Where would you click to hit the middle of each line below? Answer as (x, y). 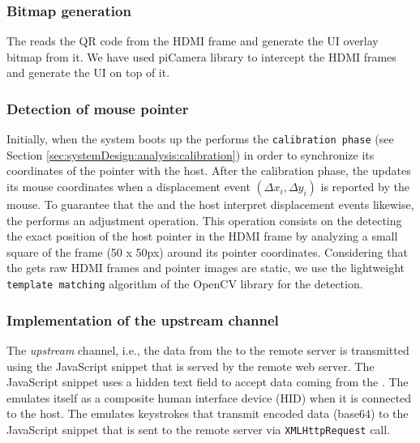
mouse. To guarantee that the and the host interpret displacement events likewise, (210, 204)
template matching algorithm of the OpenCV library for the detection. (185, 284)
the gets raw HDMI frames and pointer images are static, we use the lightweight (206, 268)
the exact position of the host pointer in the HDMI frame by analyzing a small (202, 236)
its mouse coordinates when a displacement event (129, 187)
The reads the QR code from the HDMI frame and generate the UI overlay (193, 41)
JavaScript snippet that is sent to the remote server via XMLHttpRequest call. (199, 429)
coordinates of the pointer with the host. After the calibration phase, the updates (209, 170)
